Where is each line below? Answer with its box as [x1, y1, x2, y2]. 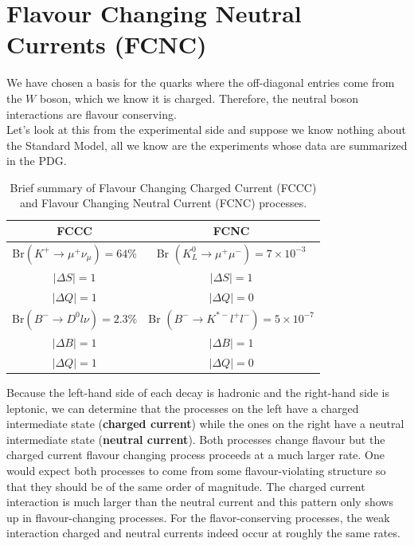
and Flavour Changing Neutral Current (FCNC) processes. [19, 194, 307, 211]
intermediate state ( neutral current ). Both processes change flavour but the [6, 430, 385, 447]
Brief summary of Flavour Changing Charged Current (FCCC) [10, 179, 317, 195]
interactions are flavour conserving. [6, 105, 177, 122]
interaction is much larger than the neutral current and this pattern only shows [6, 493, 393, 510]
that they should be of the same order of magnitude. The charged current [6, 477, 365, 494]
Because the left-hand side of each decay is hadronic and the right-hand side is [6, 384, 389, 401]
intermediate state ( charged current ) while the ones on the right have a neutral [6, 415, 404, 432]
